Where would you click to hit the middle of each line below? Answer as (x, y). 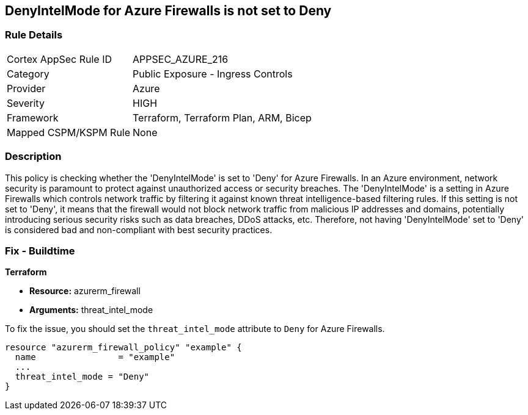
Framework (33, 117)
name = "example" (95, 357)
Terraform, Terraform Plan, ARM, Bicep (222, 117)
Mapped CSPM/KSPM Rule (69, 132)
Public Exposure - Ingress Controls (213, 74)
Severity (26, 103)
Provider (26, 88)
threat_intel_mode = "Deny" (82, 377)
